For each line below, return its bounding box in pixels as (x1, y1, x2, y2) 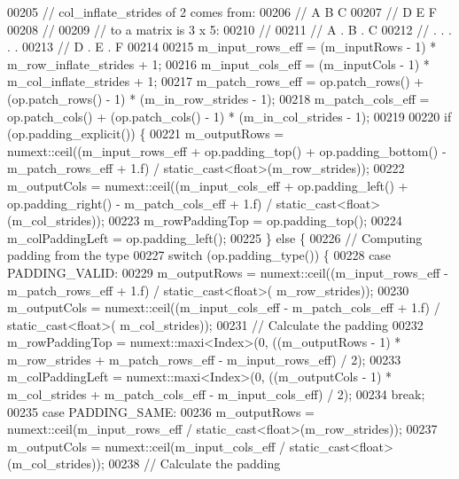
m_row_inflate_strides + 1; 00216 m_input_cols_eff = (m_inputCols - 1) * (7, 54, 430, 73)
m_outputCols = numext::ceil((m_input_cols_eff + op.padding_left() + (7, 176, 408, 194)
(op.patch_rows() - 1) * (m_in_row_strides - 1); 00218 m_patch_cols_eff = (7, 89, 430, 107)
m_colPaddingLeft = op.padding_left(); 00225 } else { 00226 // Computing (7, 228, 423, 247)
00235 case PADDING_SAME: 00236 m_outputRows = (7, 402, 315, 420)
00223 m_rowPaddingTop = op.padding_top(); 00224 (108, 211, 402, 230)
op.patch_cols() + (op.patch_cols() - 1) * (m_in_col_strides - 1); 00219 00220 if (7, 106, 452, 125)
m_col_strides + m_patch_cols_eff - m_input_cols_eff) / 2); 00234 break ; (7, 385, 425, 404)
